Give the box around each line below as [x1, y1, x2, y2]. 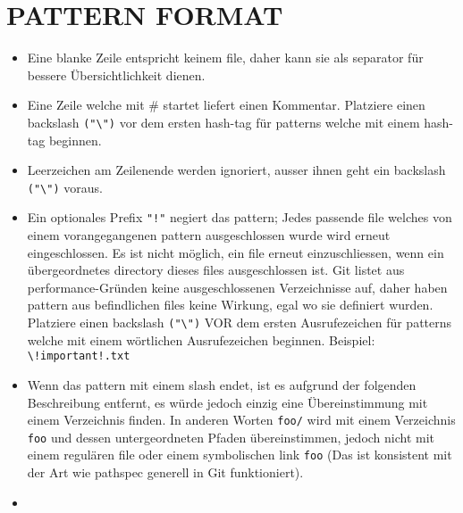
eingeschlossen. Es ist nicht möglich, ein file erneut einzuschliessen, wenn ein [27, 243, 444, 261]
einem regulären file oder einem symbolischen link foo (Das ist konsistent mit [27, 445, 452, 464]
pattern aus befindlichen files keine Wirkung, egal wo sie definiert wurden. [27, 295, 434, 314]
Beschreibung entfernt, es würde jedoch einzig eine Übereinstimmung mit [27, 393, 428, 411]
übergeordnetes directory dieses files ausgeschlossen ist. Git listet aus [27, 261, 405, 279]
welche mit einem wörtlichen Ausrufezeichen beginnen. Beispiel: [27, 330, 375, 349]
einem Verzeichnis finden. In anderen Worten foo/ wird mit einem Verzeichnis [27, 410, 456, 429]
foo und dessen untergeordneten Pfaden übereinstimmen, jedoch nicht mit [27, 427, 435, 446]
